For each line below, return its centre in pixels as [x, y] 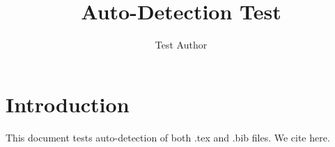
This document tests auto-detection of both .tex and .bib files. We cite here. [168, 137]
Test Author [181, 45]
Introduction [68, 104]
